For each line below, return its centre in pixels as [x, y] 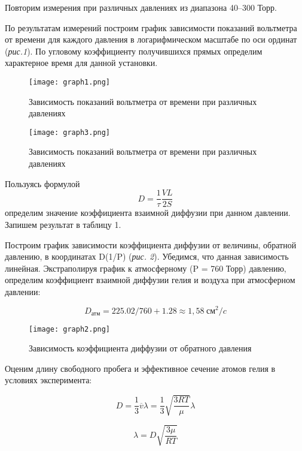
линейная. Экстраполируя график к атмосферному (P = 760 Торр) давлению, [146, 268]
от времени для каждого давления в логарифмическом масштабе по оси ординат [151, 39]
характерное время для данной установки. [81, 63]
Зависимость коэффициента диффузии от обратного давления [140, 348]
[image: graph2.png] [70, 329]
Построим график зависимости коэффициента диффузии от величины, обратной [151, 244]
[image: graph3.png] [70, 132]
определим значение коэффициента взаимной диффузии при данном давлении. [148, 213]
